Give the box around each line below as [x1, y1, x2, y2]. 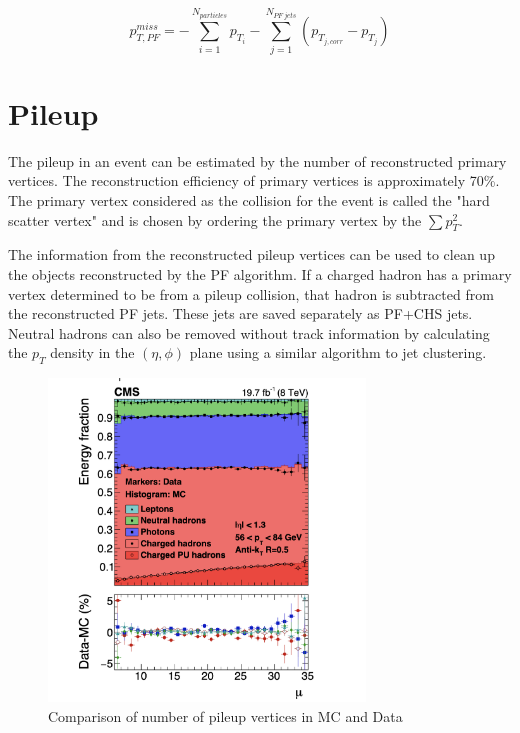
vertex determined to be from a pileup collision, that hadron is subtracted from [8, 283, 494, 304]
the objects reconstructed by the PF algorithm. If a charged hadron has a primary [8, 264, 512, 285]
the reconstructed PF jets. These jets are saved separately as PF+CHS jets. [8, 303, 473, 324]
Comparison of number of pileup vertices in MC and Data [48, 705, 403, 726]
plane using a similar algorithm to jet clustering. [189, 342, 487, 363]
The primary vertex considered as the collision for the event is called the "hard [8, 190, 490, 211]
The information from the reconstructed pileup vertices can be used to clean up [8, 244, 495, 265]
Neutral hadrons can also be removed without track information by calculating [8, 322, 490, 343]
